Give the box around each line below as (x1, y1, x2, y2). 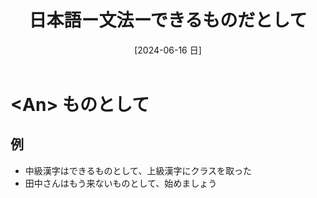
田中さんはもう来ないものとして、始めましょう (24, 177, 218, 189)
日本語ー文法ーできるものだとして (28, 9, 308, 32)
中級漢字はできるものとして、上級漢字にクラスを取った (24, 164, 253, 176)
